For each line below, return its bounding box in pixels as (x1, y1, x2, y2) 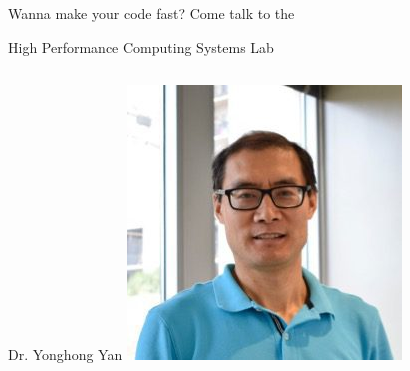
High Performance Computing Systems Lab (8, 36, 274, 57)
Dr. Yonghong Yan (8, 344, 123, 365)
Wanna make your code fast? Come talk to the (8, 3, 295, 23)
